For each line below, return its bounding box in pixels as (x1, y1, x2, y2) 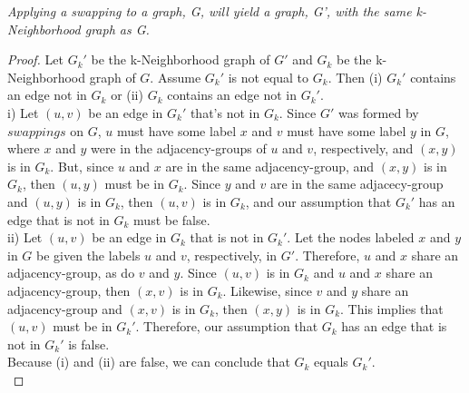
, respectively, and (313, 139, 414, 158)
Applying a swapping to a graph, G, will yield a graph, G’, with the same (7, 2, 412, 20)
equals (314, 352, 348, 371)
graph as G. (84, 19, 150, 38)
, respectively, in (186, 245, 278, 264)
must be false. (133, 210, 210, 229)
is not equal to (228, 67, 309, 86)
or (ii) (111, 85, 143, 104)
